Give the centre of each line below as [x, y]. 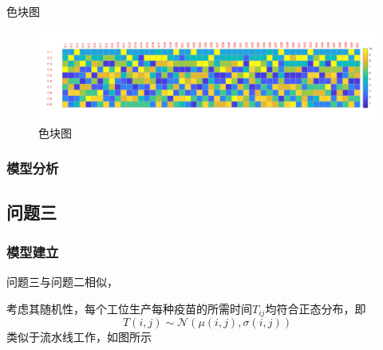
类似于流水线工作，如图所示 [79, 337]
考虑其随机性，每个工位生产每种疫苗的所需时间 [129, 308]
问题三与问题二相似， [62, 282]
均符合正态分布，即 [316, 308]
